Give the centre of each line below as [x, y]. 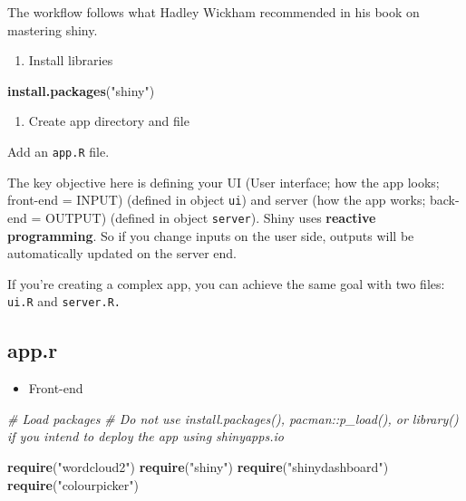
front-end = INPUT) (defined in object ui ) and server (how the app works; [217, 200]
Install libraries [71, 60]
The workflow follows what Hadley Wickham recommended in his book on [214, 12]
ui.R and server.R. [64, 301]
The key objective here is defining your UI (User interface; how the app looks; [223, 182]
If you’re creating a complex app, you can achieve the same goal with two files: [226, 283]
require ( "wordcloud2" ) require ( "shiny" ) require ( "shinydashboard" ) [198, 466]
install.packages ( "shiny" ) [81, 90]
